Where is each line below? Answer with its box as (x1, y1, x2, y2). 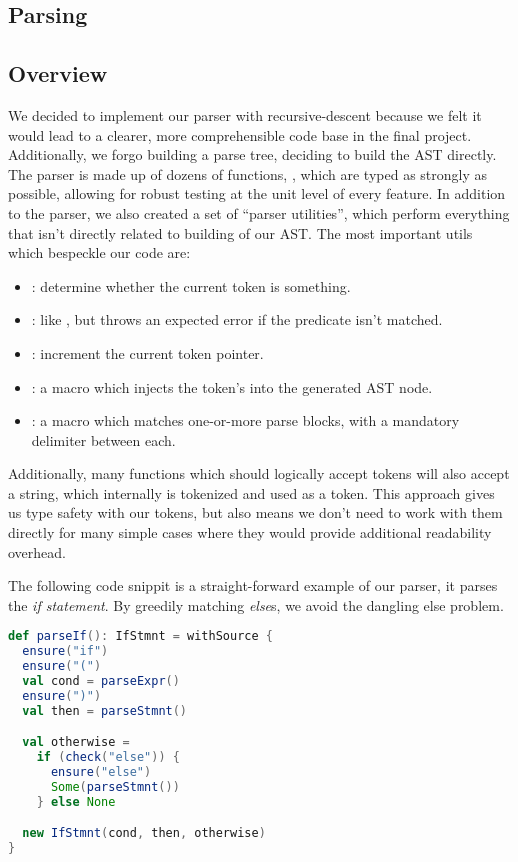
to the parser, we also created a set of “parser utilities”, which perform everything (8, 202, 510, 223)
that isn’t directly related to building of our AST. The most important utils (8, 222, 473, 243)
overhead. (8, 541, 66, 562)
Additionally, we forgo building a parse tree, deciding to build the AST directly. (8, 144, 497, 165)
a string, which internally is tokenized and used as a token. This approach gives (8, 482, 495, 503)
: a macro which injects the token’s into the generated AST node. (31, 376, 433, 397)
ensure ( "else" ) (50, 765, 152, 780)
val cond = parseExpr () (22, 674, 180, 689)
